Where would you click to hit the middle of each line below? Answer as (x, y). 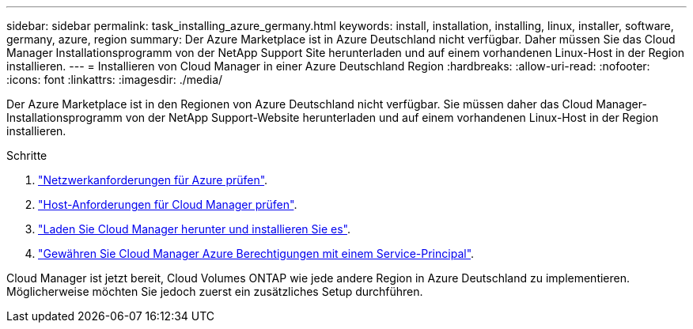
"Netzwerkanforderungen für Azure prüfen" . (153, 180)
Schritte (27, 155)
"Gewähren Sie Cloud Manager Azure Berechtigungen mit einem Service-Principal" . (256, 253)
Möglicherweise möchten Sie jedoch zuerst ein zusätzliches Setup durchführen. (215, 291)
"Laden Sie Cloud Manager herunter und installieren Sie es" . (194, 229)
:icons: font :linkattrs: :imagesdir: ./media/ (115, 79)
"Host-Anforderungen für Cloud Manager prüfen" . (168, 204)
